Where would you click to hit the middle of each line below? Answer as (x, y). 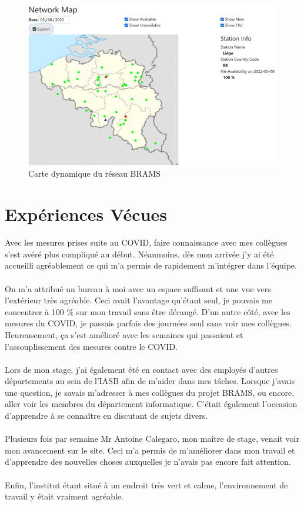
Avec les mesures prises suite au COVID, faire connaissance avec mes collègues (146, 242)
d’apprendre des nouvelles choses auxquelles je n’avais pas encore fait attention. (148, 462)
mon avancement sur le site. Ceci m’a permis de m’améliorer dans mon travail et (150, 450)
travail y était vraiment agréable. (64, 496)
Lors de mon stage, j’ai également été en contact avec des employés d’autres (141, 369)
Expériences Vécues (86, 214)
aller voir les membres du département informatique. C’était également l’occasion (151, 404)
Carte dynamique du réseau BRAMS (94, 173)
